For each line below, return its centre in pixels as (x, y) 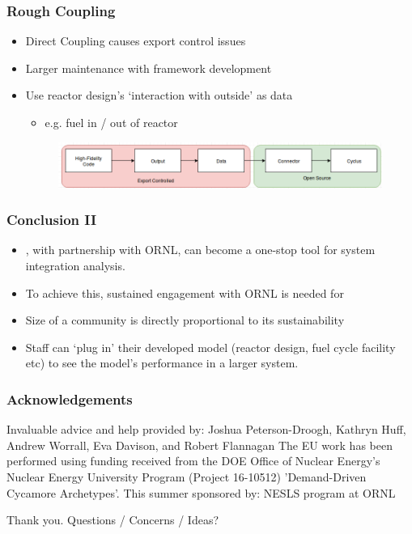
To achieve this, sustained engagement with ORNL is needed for (185, 292)
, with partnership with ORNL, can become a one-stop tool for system (200, 250)
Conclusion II (52, 220)
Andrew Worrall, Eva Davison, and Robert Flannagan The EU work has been (200, 445)
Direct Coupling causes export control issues (136, 41)
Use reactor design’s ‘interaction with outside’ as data (159, 95)
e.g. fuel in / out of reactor (111, 122)
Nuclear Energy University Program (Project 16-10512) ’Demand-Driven (187, 477)
